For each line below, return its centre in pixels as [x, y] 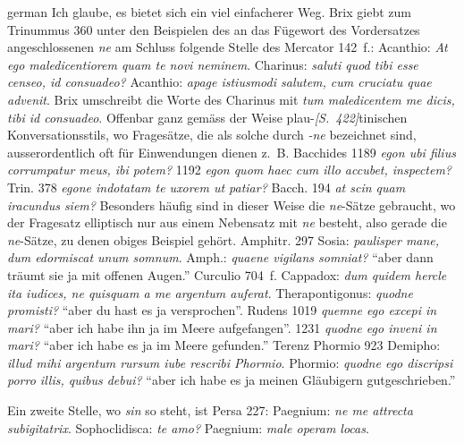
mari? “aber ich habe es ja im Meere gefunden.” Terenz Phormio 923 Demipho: [224, 345]
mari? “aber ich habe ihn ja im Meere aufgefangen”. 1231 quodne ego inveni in [222, 327]
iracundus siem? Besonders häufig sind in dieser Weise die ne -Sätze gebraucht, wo [232, 204]
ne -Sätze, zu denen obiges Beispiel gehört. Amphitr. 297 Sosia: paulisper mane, [224, 239]
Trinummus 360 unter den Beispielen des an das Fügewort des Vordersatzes [214, 29]
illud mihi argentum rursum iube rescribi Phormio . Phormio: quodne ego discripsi [230, 362]
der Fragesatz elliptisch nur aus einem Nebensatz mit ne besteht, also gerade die [227, 222]
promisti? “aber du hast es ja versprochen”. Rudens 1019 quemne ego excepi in [222, 310]
